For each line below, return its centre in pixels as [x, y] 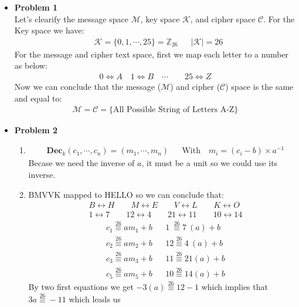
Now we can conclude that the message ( [88, 87]
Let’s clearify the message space [71, 18]
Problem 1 [36, 7]
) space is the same [259, 87]
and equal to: [38, 98]
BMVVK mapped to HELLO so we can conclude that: [126, 194]
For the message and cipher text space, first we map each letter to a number [152, 54]
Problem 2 [36, 130]
